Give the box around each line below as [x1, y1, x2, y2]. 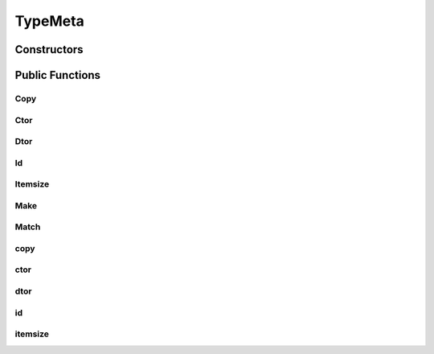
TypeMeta [14, 12, 84, 30]
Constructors [14, 43, 84, 56]
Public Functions [14, 68, 100, 82]
